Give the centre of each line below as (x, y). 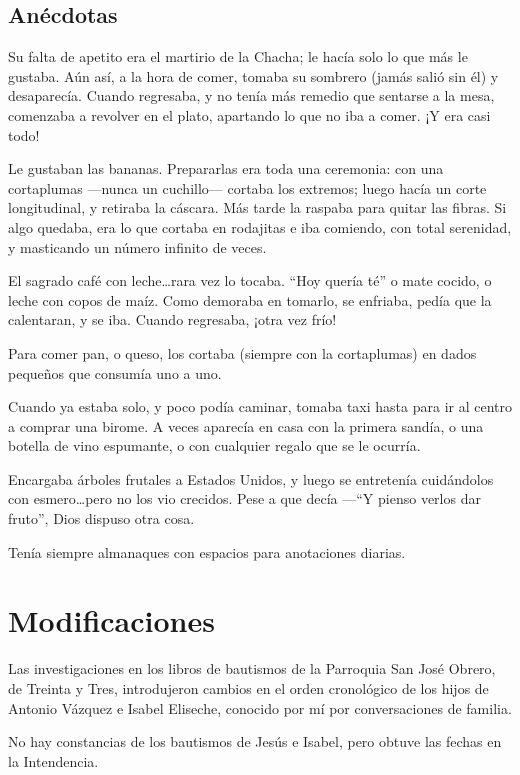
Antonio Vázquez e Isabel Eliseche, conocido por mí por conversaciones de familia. (260, 707)
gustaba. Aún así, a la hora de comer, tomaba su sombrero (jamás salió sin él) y (253, 75)
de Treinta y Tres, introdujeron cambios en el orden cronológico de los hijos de (248, 687)
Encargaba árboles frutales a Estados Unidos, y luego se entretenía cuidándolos (251, 478)
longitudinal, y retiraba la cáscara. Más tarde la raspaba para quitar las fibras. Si (257, 207)
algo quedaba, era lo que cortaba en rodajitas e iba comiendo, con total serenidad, (260, 226)
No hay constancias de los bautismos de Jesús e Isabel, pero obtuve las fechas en (255, 741)
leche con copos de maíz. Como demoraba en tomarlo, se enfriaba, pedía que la (250, 299)
